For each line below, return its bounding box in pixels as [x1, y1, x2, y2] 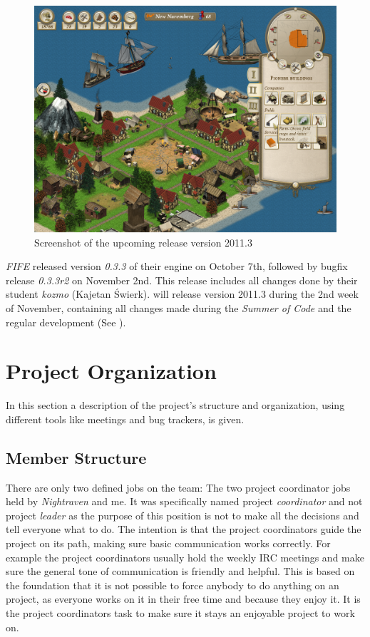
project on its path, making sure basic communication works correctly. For [6, 536, 331, 551]
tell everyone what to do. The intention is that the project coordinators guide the [6, 522, 361, 537]
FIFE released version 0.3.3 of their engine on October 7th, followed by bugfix [6, 259, 348, 274]
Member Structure [6, 446, 147, 468]
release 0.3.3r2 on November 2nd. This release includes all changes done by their [6, 272, 358, 287]
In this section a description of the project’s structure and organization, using [6, 398, 345, 413]
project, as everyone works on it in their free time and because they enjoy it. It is [6, 591, 361, 606]
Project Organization [6, 356, 217, 385]
